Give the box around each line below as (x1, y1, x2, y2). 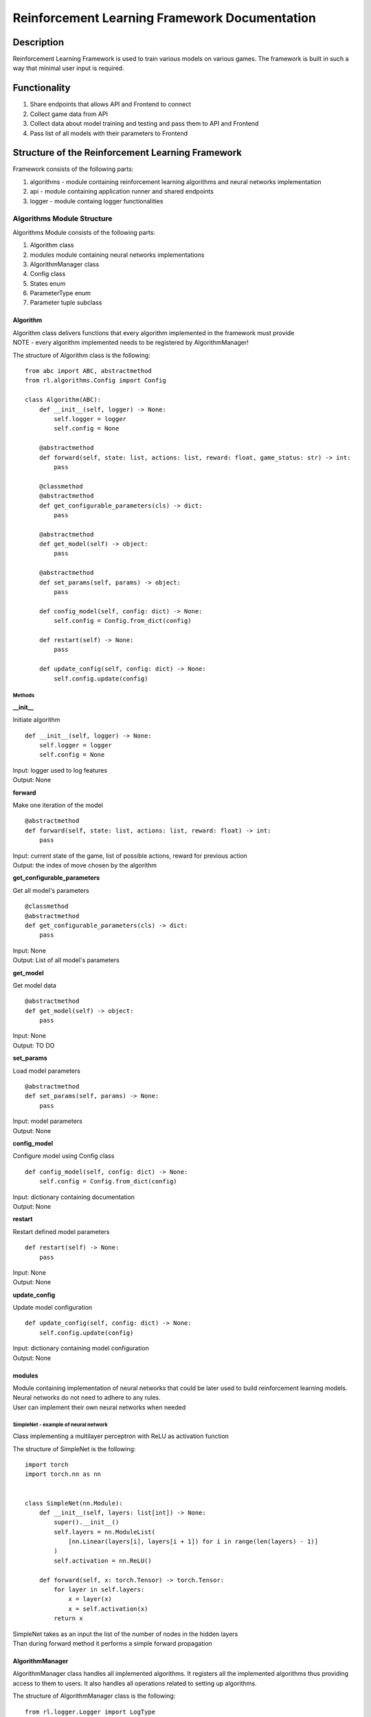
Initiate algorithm (12, 716, 60, 724)
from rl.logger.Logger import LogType (25, 1707, 156, 1716)
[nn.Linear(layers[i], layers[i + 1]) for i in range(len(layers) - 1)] (68, 1538, 319, 1545)
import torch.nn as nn (25, 1470, 102, 1478)
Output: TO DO (12, 1041, 55, 1049)
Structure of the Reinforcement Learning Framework (12, 147, 242, 159)
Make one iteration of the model (12, 801, 103, 810)
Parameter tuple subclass (30, 299, 102, 307)
